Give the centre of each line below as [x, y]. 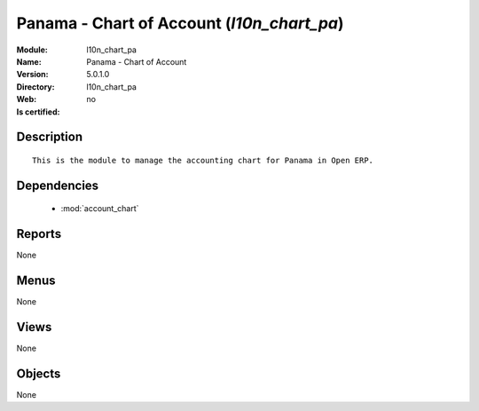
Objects [39, 373]
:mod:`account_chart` [100, 209]
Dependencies [58, 185]
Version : [32, 75]
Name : [29, 61]
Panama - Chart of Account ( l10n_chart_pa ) [181, 23]
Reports [39, 234]
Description [50, 137]
